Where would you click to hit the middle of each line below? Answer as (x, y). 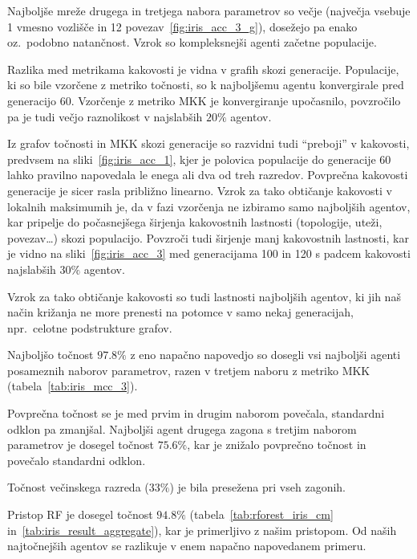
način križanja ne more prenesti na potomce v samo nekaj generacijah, (180, 312)
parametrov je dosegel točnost (81, 445)
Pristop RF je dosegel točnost (80, 514)
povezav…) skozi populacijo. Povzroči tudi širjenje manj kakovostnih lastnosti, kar (208, 237)
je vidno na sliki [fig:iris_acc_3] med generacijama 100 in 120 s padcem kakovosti (209, 253)
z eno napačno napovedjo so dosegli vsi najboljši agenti (265, 355)
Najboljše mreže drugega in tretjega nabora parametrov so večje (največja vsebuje (209, 10)
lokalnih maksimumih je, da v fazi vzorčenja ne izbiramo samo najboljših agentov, (209, 206)
